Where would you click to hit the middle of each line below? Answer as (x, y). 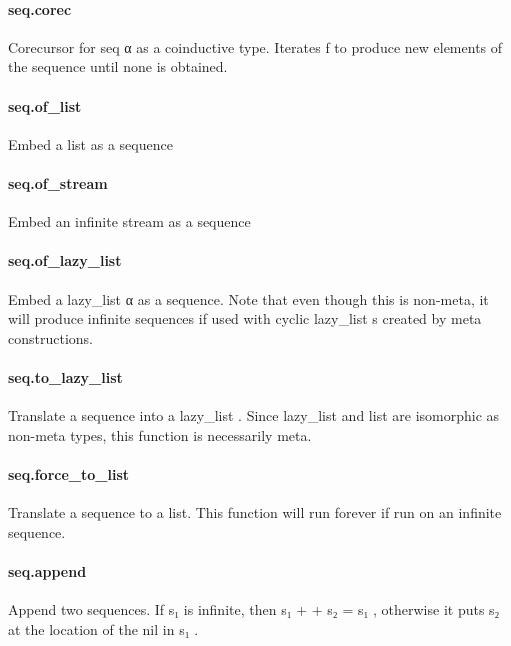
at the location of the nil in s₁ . (103, 628)
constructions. (50, 337)
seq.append (47, 570)
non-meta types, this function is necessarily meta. (160, 434)
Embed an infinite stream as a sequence (129, 221)
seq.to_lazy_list (65, 376)
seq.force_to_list (69, 473)
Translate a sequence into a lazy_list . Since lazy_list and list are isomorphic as (254, 415)
